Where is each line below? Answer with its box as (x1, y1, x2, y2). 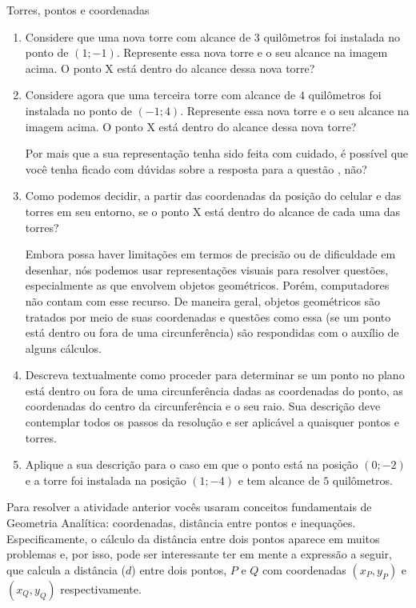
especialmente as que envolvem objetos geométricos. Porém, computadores (25, 277, 390, 294)
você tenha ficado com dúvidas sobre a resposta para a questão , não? (25, 160, 367, 177)
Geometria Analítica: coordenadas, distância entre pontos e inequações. (6, 514, 356, 531)
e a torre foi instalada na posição (25, 471, 186, 488)
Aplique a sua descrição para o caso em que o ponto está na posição (25, 456, 358, 473)
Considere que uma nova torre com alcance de (25, 28, 251, 45)
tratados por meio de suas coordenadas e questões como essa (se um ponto (25, 308, 391, 325)
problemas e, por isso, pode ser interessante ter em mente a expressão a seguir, (6, 546, 392, 562)
